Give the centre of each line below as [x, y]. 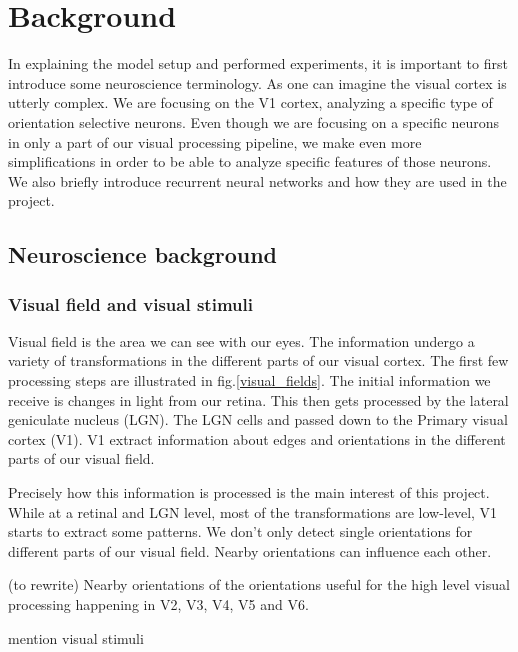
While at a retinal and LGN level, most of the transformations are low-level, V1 [253, 511]
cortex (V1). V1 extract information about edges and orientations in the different [257, 438]
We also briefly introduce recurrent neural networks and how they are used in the [257, 180]
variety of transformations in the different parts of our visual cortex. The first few [258, 360]
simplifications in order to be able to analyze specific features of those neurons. [250, 161]
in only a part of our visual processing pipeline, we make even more [215, 141]
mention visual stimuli [76, 637]
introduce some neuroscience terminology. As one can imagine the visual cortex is [257, 82]
